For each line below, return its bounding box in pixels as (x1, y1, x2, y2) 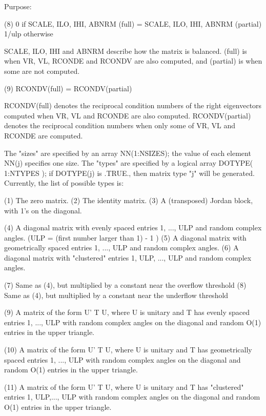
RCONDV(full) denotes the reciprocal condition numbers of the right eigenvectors (4, 100, 262, 111)
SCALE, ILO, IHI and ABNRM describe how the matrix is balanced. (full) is (4, 45, 247, 56)
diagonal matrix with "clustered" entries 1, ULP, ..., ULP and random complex (4, 252, 252, 263)
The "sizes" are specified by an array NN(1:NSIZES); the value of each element (4, 147, 251, 158)
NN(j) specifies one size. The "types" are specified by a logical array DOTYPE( (4, 157, 253, 168)
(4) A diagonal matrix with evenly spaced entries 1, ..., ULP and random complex (4, 222, 262, 233)
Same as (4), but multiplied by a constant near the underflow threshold (4, 289, 229, 300)
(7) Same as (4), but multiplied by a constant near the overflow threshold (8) (4, 280, 247, 290)
